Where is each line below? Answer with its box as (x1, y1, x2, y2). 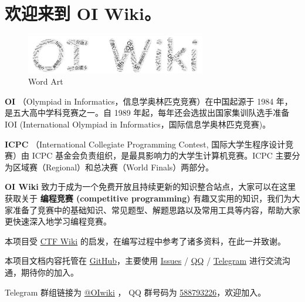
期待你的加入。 (21, 266, 79, 278)
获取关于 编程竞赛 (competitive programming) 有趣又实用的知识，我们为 (5, 192, 292, 204)
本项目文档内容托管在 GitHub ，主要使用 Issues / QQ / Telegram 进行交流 (5, 254, 282, 267)
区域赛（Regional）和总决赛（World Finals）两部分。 (12, 160, 214, 173)
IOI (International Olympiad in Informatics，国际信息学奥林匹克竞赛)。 (5, 118, 271, 130)
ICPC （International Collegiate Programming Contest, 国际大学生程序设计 (5, 137, 286, 150)
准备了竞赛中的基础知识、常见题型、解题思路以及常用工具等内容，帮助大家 (12, 203, 300, 216)
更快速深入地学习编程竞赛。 (5, 215, 111, 227)
